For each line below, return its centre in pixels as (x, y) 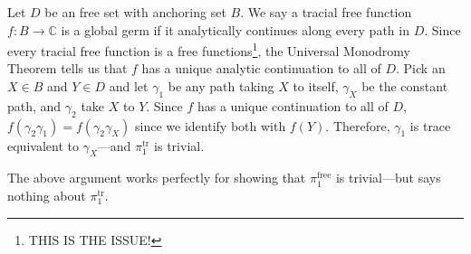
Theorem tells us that (67, 68)
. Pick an (421, 68)
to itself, (316, 86)
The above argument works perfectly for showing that (157, 178)
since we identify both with (211, 125)
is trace (430, 125)
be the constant (405, 86)
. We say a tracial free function (326, 12)
